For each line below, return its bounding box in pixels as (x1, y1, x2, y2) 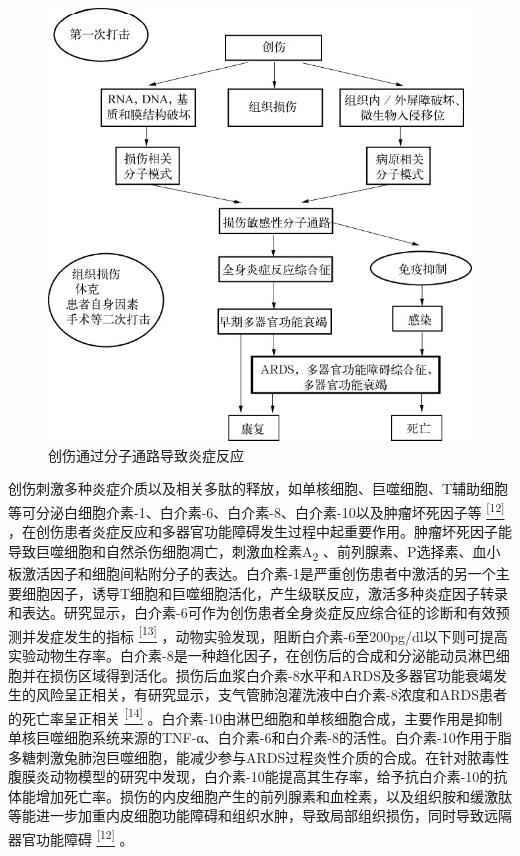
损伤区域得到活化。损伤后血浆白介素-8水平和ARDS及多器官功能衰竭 (49, 664, 493, 685)
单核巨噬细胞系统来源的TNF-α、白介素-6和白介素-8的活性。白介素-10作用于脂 (8, 727, 512, 747)
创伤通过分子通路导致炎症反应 (48, 444, 244, 465)
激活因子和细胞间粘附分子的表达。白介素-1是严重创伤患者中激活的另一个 (21, 562, 496, 583)
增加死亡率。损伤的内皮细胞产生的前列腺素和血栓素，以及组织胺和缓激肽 (35, 785, 512, 806)
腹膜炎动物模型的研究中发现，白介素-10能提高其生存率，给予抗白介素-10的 (8, 766, 494, 787)
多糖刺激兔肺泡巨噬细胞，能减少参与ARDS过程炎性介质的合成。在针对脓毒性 (8, 746, 510, 767)
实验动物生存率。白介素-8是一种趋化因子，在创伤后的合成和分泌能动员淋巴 (8, 644, 496, 665)
